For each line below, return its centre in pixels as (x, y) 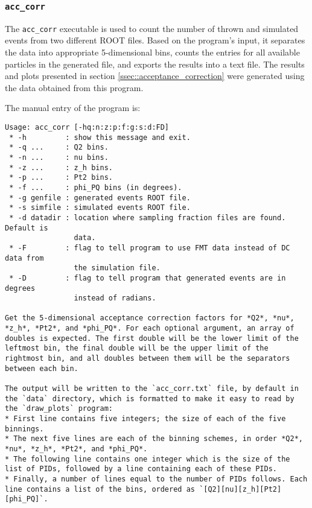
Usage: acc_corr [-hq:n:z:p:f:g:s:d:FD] (87, 127)
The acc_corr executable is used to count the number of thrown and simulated (152, 28)
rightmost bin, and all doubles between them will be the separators (148, 359)
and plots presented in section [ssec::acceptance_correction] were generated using (155, 76)
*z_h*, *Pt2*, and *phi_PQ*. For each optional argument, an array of (150, 329)
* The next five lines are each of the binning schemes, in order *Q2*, (154, 439)
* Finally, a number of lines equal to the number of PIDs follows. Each (156, 479)
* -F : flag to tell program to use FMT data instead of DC (150, 248)
